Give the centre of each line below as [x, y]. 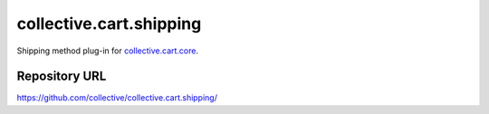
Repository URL [62, 76]
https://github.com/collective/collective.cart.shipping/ [117, 98]
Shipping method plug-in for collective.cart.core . [108, 51]
